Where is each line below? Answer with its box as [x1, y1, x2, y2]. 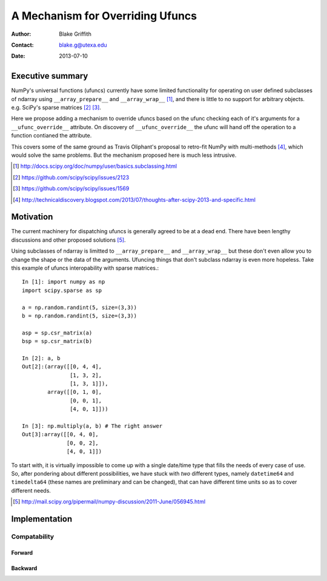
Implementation [11, 514, 73, 524]
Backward [11, 564, 38, 572]
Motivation [11, 212, 53, 222]
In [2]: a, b [22, 354, 61, 362]
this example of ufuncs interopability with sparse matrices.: [11, 264, 159, 271]
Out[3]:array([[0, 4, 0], [22, 431, 99, 438]
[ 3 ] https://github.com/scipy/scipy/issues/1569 [13, 185, 130, 192]
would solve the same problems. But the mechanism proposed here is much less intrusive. [11, 151, 237, 159]
